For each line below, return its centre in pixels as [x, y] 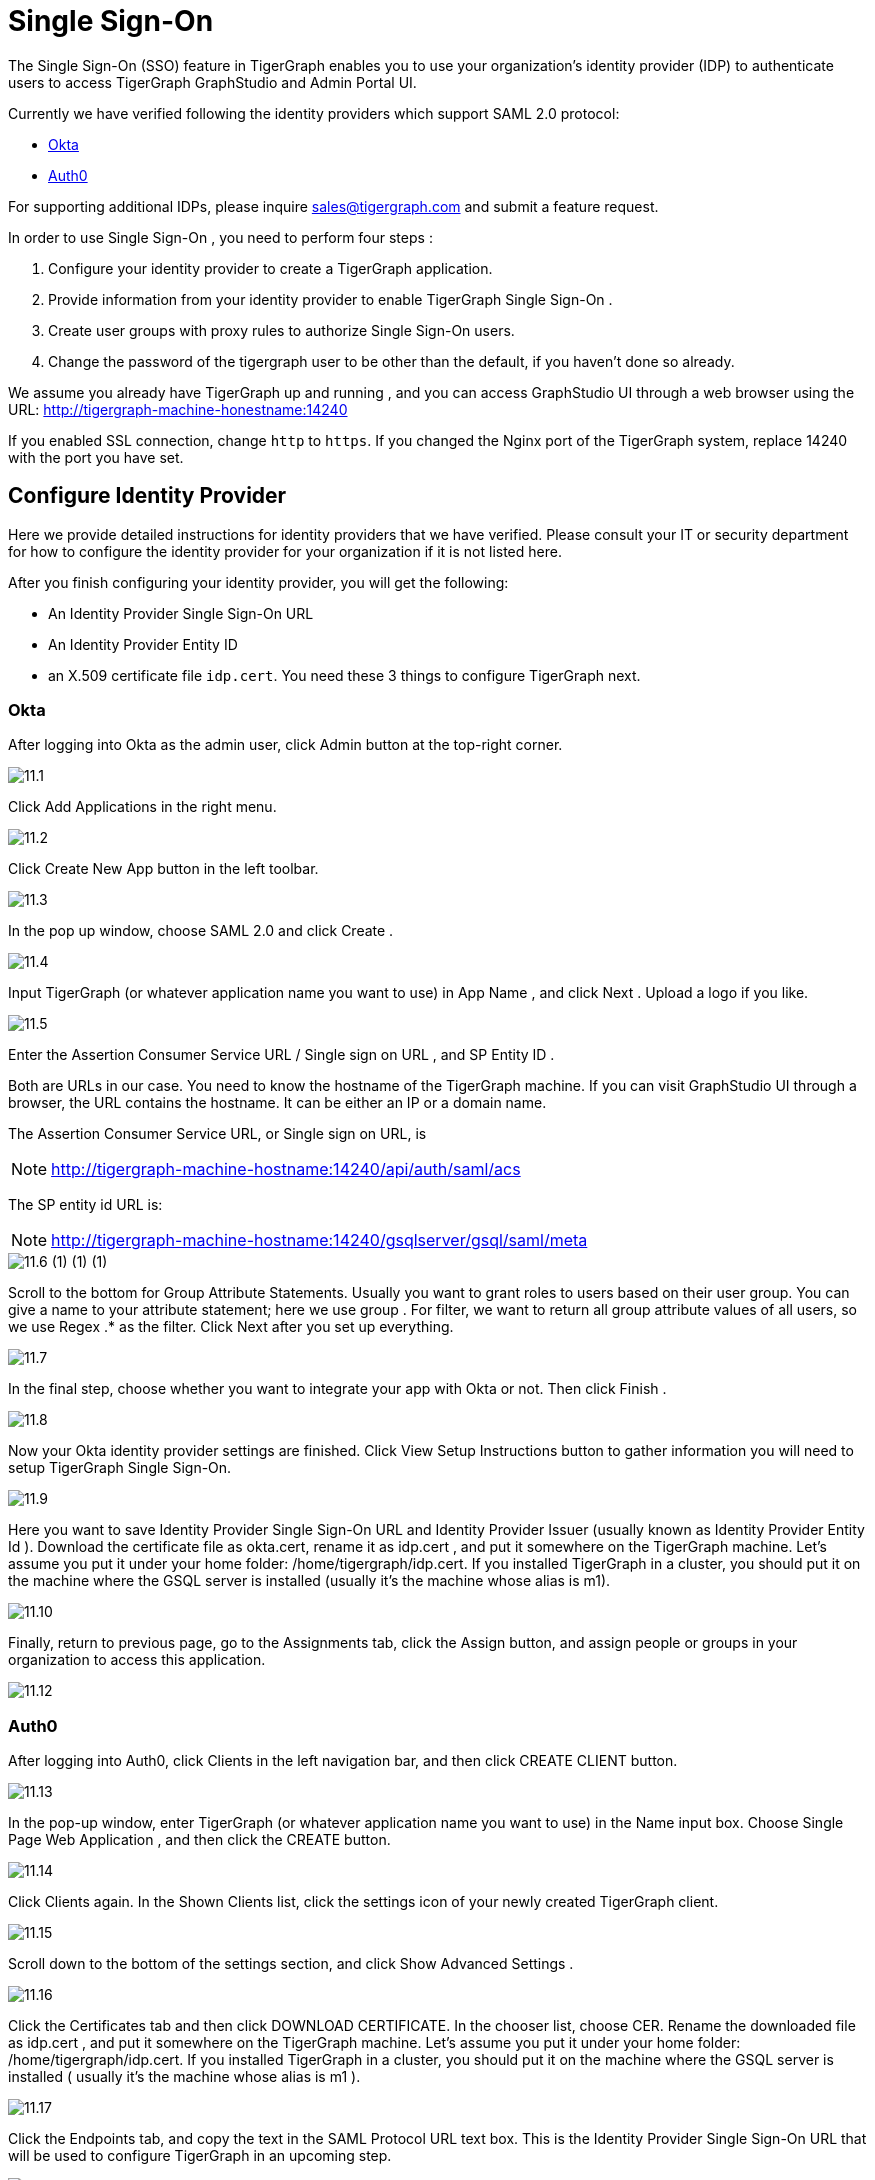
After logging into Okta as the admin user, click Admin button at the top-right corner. [285, 745]
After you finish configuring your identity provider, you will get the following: [258, 582]
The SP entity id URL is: [85, 1205]
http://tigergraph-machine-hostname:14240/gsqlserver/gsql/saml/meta [319, 1240]
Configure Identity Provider [147, 496]
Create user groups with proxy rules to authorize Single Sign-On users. [281, 330]
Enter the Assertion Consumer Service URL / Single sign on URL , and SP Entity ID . [281, 1055]
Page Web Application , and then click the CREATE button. [199, 1840]
